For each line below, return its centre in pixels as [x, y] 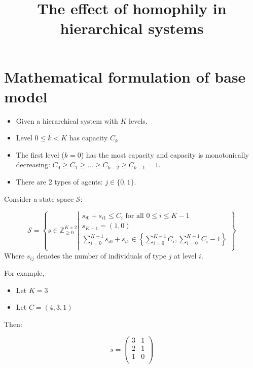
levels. [138, 120]
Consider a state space [39, 198]
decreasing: [33, 164]
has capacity [88, 138]
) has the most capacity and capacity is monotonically [165, 154]
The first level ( [40, 154]
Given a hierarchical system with [67, 120]
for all [135, 216]
